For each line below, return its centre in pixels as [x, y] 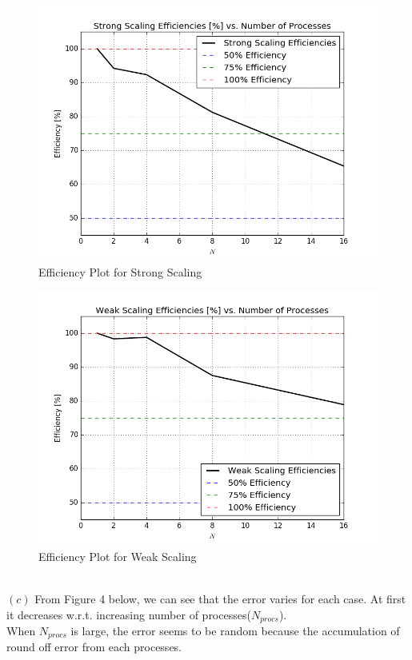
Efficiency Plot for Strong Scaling [120, 271]
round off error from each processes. [94, 647]
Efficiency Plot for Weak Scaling [118, 556]
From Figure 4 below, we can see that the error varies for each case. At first [220, 598]
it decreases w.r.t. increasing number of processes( [129, 614]
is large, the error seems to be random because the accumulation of [235, 631]
